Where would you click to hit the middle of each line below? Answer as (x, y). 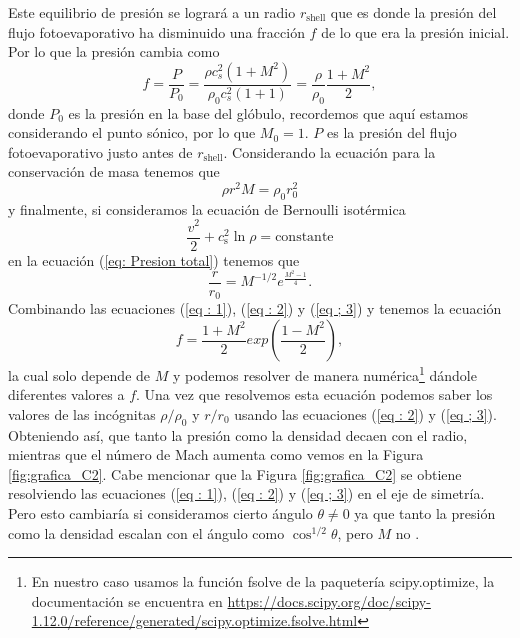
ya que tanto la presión (425, 513)
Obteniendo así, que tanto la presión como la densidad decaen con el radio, (238, 434)
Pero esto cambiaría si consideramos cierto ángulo (160, 513)
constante (304, 237)
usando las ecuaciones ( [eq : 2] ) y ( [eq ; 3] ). (365, 413)
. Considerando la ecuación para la (329, 151)
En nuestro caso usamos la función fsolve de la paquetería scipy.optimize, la (263, 581)
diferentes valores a (66, 394)
